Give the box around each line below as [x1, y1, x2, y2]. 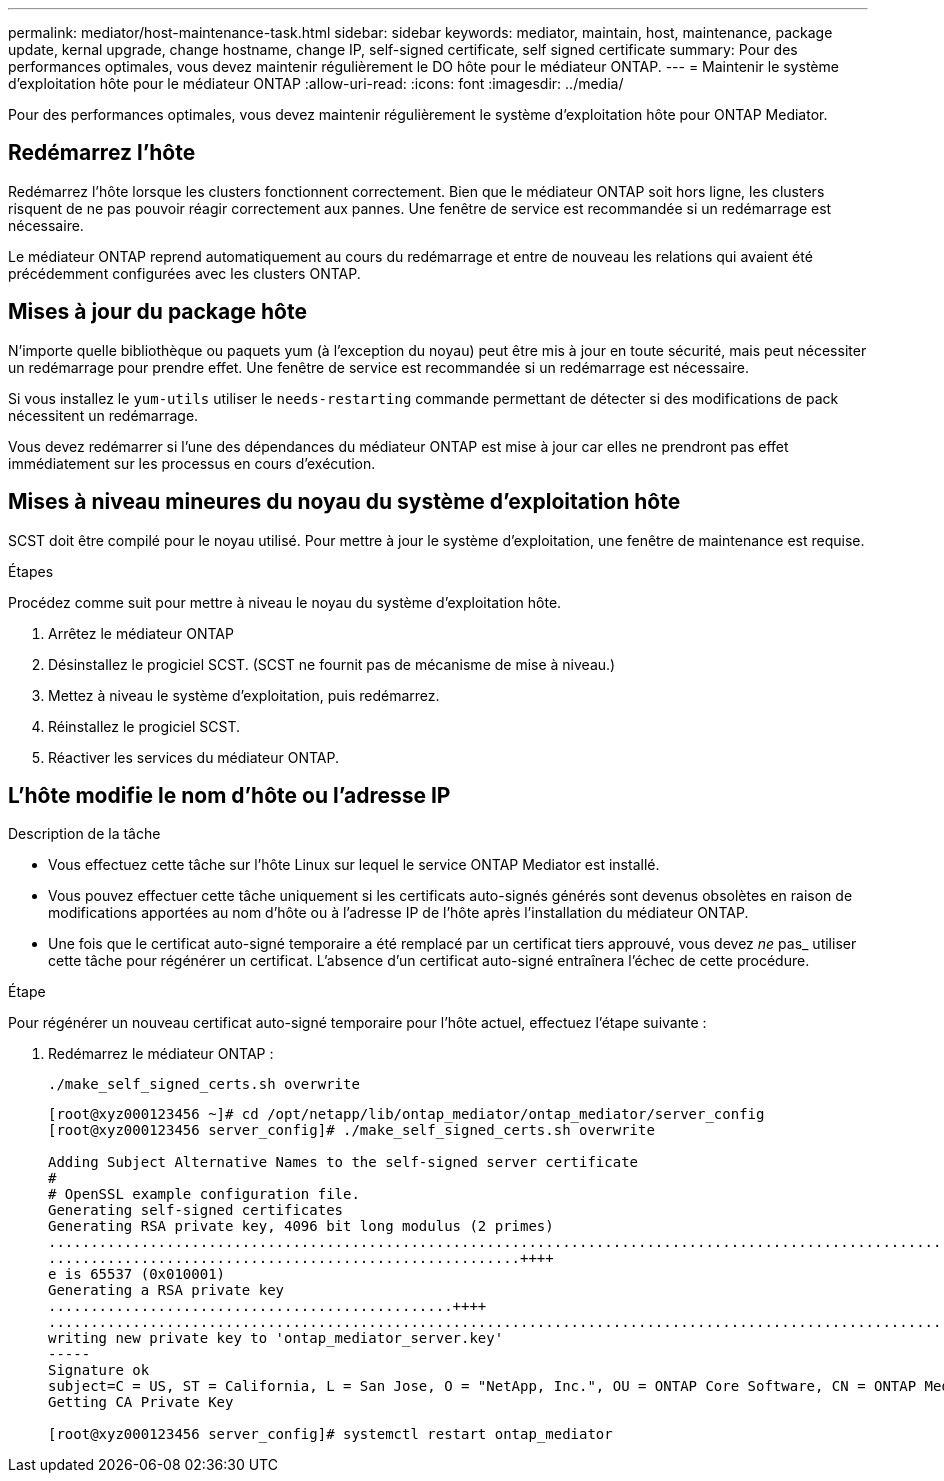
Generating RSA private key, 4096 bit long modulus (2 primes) [48, 1218, 554, 1235]
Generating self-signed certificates [48, 1202, 344, 1219]
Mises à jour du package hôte [8, 299, 307, 325]
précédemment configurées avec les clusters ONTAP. [8, 264, 361, 282]
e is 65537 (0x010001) [48, 1266, 226, 1283]
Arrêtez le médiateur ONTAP [48, 624, 234, 642]
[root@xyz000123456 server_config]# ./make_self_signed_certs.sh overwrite [48, 1122, 655, 1139]
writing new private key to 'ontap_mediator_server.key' [48, 1330, 504, 1347]
